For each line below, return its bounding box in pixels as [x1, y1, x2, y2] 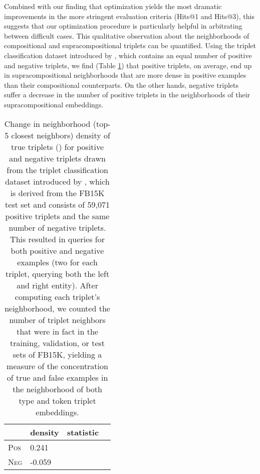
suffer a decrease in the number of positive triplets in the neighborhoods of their [4, 89, 250, 100]
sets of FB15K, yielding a [13, 348, 102, 360]
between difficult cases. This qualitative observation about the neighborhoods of [4, 30, 249, 41]
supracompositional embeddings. [4, 99, 104, 109]
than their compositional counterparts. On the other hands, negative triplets [4, 79, 238, 90]
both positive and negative [11, 244, 104, 256]
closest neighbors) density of [11, 129, 110, 141]
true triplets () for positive [11, 140, 104, 152]
